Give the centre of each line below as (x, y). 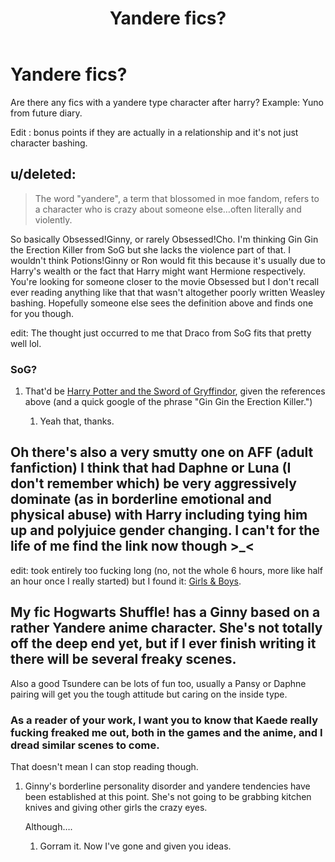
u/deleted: (43, 174)
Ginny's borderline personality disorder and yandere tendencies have (167, 786)
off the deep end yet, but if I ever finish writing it (163, 643)
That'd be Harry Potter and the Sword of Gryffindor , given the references (175, 391)
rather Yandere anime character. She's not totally (166, 628)
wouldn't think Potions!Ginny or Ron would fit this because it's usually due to (168, 260)
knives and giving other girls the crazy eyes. (116, 807)
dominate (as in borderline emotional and (141, 499)
